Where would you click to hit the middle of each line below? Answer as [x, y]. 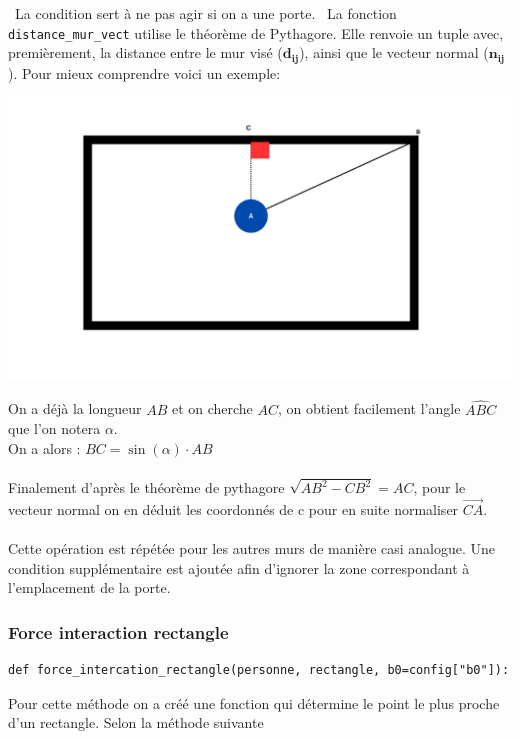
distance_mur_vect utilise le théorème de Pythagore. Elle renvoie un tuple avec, [256, 32]
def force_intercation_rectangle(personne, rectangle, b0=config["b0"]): [259, 670]
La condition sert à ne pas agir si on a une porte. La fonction [205, 13]
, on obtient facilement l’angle [369, 408]
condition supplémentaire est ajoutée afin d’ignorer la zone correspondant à [239, 567]
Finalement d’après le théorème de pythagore [146, 487]
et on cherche [212, 408]
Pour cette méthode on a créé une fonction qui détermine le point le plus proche [254, 702]
